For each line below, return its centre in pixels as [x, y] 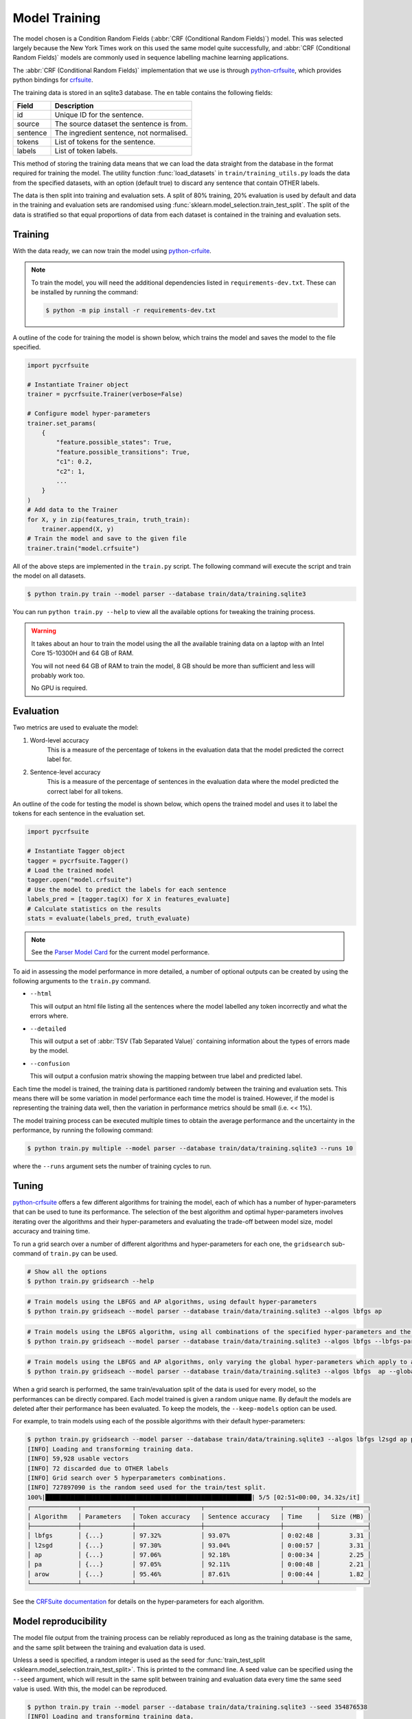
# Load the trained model [71, 870]
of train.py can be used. [80, 1253]
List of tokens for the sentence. [105, 142]
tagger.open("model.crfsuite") [80, 880]
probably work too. [58, 675]
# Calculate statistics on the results [94, 909]
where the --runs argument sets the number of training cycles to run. [112, 1166]
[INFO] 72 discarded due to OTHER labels [98, 1468]
